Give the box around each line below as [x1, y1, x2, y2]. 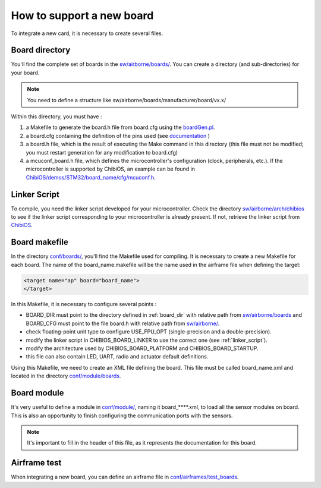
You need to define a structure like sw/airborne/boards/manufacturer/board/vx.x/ [27, 96, 226, 103]
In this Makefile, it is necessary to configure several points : [11, 301, 157, 308]
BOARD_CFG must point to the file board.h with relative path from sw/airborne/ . [26, 320, 220, 327]
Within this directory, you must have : [11, 113, 102, 120]
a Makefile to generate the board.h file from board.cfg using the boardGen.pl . [26, 124, 215, 131]
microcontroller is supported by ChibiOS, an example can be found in [26, 165, 196, 172]
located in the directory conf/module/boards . [11, 372, 121, 380]
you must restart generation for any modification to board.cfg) [26, 149, 178, 156]
